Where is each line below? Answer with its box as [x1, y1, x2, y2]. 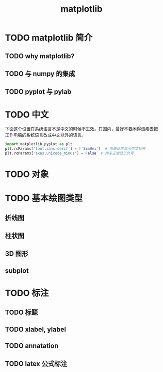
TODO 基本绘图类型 [5, 193, 83, 204]
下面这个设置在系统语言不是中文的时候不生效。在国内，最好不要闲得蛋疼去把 [5, 126, 158, 132]
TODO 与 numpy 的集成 [5, 70, 75, 78]
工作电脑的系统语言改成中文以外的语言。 [5, 132, 86, 138]
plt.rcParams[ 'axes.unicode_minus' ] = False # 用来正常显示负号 [5, 151, 134, 156]
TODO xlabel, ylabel [5, 325, 66, 334]
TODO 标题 [5, 308, 38, 317]
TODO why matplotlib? [5, 52, 75, 60]
